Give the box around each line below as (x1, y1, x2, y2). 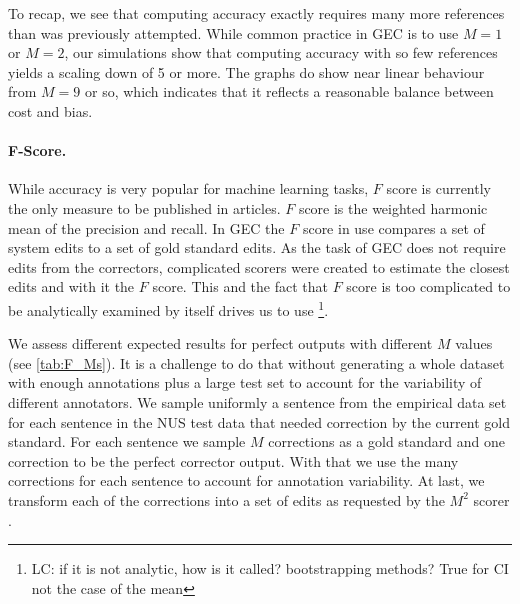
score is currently (386, 178, 491, 199)
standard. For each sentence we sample (8, 431, 246, 452)
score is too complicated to (346, 276, 511, 297)
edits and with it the (8, 276, 135, 297)
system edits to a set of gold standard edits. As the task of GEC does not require (8, 237, 506, 258)
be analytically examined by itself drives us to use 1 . (8, 296, 329, 320)
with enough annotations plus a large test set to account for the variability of (8, 372, 482, 393)
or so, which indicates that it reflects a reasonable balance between (85, 81, 494, 102)
